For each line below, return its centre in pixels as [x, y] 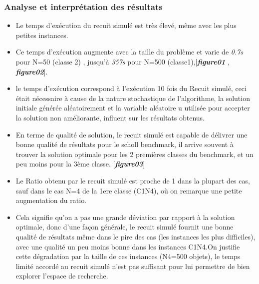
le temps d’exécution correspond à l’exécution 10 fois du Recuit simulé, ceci [131, 88]
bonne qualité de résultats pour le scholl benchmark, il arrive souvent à [125, 144]
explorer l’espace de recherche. [62, 276]
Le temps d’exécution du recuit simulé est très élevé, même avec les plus [126, 25]
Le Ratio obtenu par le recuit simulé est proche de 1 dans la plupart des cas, [133, 180]
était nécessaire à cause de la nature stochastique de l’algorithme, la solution [133, 98]
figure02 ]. [32, 71]
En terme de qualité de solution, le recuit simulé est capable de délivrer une [131, 134]
